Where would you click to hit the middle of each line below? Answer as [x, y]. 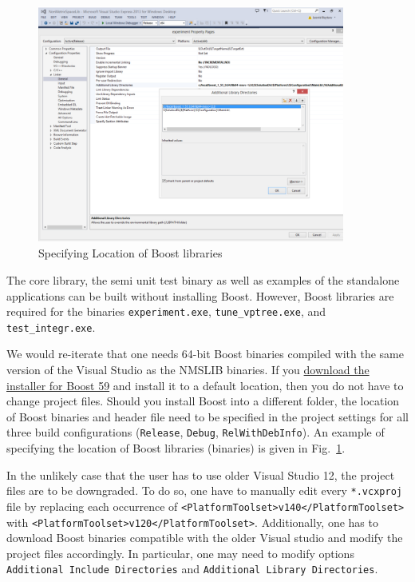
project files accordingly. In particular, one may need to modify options [180, 553]
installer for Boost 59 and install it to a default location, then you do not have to [205, 385]
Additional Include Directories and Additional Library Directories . [192, 569]
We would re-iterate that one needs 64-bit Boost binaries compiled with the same [205, 354]
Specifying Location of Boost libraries [130, 253]
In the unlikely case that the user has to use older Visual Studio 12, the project [201, 474]
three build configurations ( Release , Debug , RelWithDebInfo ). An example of [196, 432]
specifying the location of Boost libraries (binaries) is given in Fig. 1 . [176, 448]
